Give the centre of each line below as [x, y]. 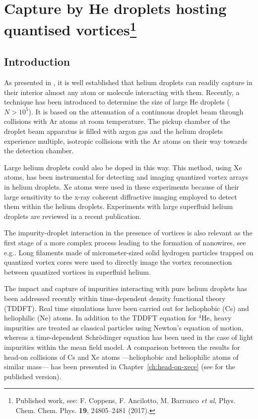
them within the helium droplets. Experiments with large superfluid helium [119, 206]
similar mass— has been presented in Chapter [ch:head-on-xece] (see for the [120, 367]
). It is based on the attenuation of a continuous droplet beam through [136, 111]
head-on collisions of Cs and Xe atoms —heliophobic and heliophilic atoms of [121, 357]
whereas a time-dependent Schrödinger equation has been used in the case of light [129, 337]
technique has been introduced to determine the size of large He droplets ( [117, 102]
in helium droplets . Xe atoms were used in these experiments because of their [122, 187]
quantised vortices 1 [70, 29]
